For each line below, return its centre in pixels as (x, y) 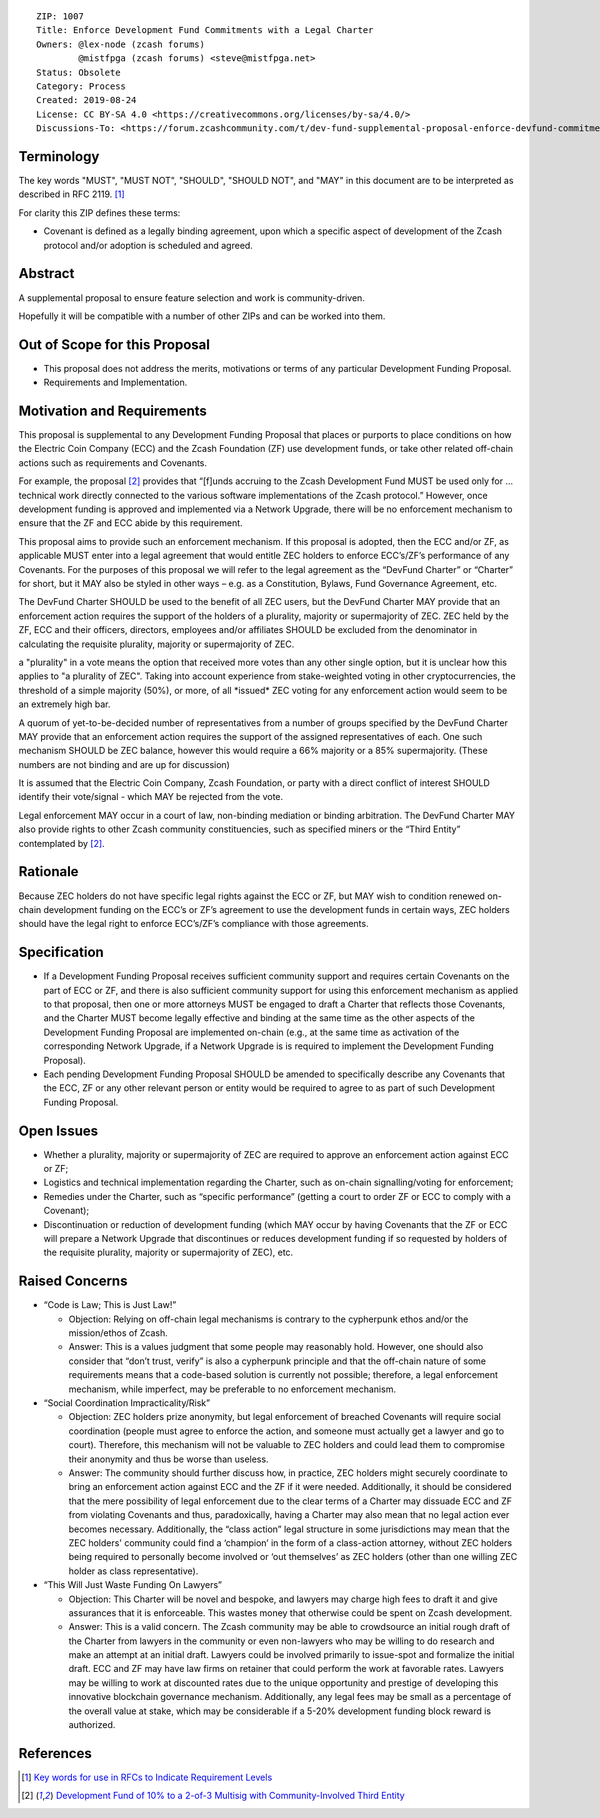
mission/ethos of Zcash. (118, 1333)
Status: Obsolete (78, 72)
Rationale (48, 871)
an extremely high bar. (64, 704)
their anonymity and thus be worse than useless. (168, 1459)
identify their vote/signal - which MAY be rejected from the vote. (151, 797)
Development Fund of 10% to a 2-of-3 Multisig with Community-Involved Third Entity (230, 1796)
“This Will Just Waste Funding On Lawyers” (132, 1585)
